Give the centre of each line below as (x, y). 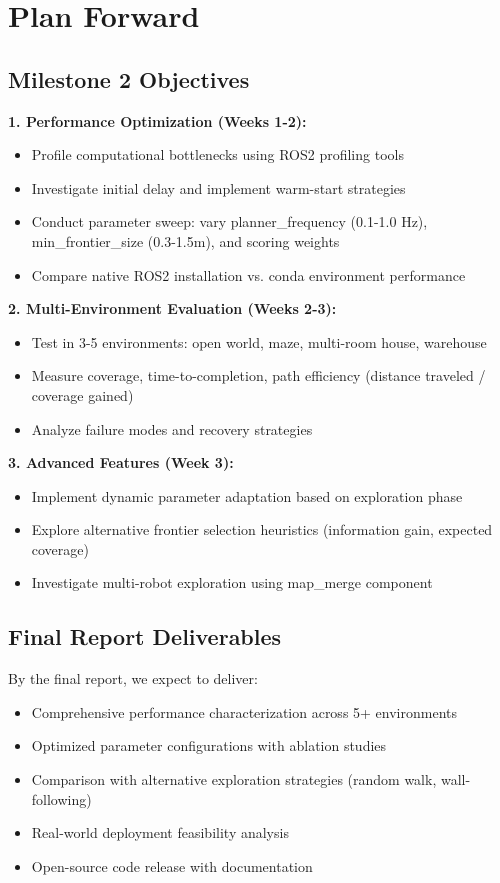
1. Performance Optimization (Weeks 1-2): (157, 120)
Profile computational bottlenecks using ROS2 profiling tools (217, 154)
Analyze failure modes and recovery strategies (172, 428)
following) (61, 798)
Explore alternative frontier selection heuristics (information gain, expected (262, 529)
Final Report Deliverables (145, 636)
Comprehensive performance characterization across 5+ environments (244, 711)
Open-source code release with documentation (172, 865)
